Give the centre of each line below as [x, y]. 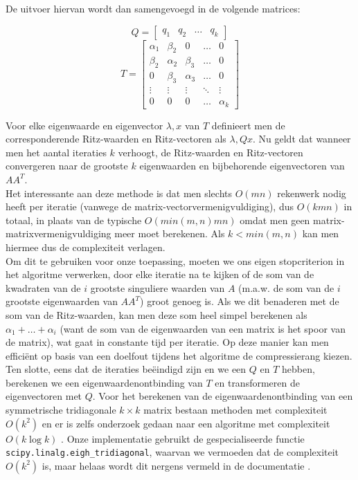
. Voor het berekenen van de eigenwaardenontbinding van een [223, 396]
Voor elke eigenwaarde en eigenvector [84, 125]
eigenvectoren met [44, 396]
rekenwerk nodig [312, 193]
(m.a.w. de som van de [286, 287]
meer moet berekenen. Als [170, 233]
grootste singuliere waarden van [158, 287]
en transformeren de [257, 382]
